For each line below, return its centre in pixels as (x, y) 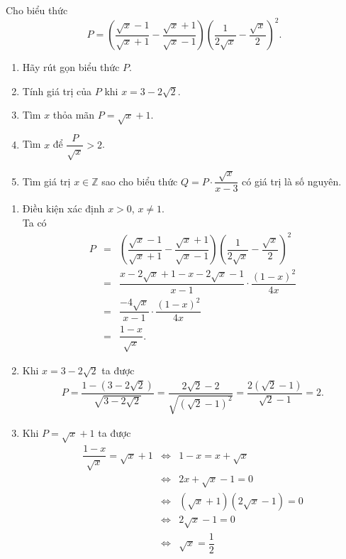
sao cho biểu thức (140, 181)
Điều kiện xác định (63, 208)
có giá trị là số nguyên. (292, 181)
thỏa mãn (74, 115)
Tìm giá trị (46, 181)
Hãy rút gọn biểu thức (71, 67)
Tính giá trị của (57, 91)
